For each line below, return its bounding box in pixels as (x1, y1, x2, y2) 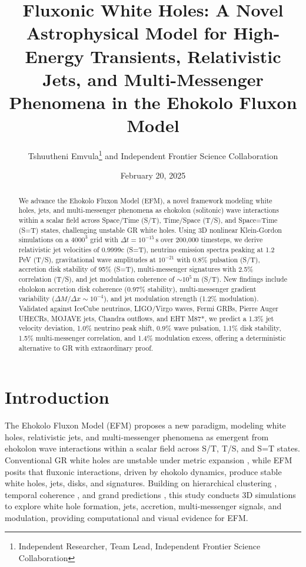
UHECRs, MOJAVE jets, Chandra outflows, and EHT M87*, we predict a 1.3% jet (18, 313, 274, 323)
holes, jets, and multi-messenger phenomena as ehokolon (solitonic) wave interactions (18, 205, 279, 215)
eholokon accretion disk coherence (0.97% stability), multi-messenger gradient (18, 283, 257, 294)
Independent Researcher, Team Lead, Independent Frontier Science (18, 540, 261, 552)
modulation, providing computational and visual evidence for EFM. (5, 511, 248, 523)
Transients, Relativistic (90, 44, 281, 68)
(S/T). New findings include (201, 273, 287, 283)
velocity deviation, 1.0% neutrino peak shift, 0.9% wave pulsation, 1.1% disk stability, (18, 323, 281, 333)
